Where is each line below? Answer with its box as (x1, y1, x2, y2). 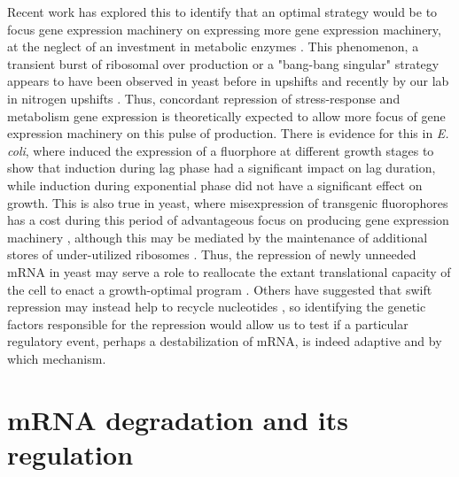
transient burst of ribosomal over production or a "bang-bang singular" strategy (7, 54, 440, 73)
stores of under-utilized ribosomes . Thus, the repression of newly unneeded (7, 245, 416, 264)
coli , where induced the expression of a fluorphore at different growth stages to (7, 141, 434, 159)
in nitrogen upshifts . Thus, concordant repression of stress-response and (7, 88, 401, 107)
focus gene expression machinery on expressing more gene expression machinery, (7, 19, 441, 38)
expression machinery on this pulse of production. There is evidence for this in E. (7, 124, 449, 142)
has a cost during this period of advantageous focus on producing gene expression (7, 211, 449, 229)
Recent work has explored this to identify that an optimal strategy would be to (7, 3, 438, 20)
